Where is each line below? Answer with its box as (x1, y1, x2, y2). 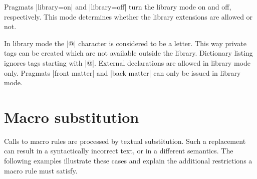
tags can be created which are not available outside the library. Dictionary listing (4, 48, 253, 58)
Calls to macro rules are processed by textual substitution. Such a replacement (4, 135, 246, 146)
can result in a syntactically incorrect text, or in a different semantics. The (4, 145, 233, 156)
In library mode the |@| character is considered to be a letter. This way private (4, 38, 246, 48)
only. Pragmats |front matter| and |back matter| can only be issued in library (4, 67, 241, 78)
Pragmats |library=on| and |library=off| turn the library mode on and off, (4, 2, 231, 12)
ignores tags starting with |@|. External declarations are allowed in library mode (4, 57, 250, 68)
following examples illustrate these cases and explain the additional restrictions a (4, 155, 252, 166)
